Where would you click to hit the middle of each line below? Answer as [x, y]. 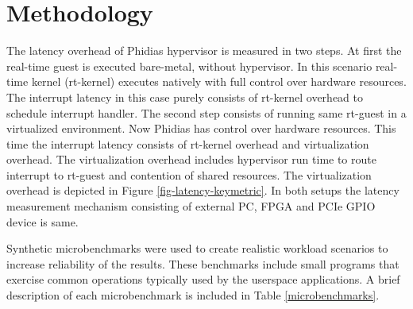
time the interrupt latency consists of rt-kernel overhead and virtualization [188, 143]
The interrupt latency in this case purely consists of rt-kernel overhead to [185, 97]
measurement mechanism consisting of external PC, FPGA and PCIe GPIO [191, 206]
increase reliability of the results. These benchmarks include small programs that [203, 263]
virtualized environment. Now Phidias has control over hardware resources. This [201, 128]
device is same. [42, 221]
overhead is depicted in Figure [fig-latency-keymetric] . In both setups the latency [203, 190]
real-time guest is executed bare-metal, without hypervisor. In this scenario [189, 66]
